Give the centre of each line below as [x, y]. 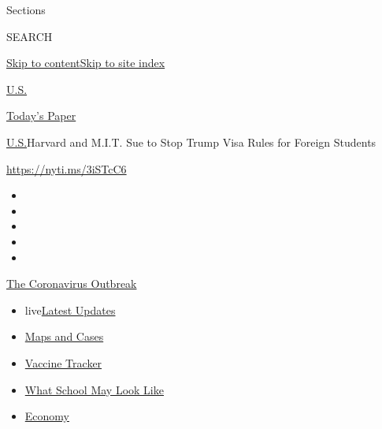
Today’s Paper [41, 116]
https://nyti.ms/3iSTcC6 [67, 168]
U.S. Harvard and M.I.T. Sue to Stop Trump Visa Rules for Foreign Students [191, 142]
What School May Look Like [94, 389]
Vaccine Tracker [63, 362]
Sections [26, 9]
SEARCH [30, 36]
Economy [47, 416]
